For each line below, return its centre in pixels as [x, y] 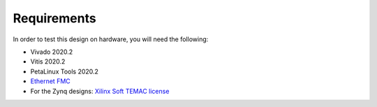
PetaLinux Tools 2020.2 [65, 71]
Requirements [55, 18]
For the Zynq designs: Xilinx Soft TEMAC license [100, 91]
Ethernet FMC [51, 81]
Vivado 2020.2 [52, 52]
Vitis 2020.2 [48, 62]
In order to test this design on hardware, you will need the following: [111, 39]
